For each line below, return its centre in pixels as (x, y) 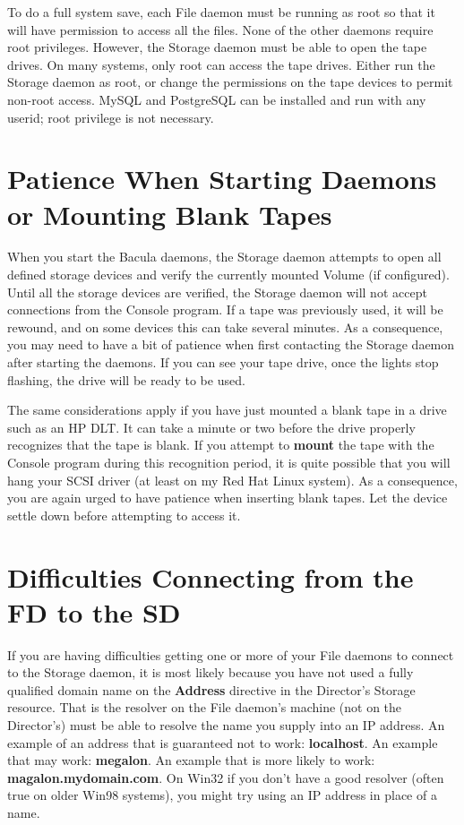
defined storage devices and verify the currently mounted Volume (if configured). (228, 275)
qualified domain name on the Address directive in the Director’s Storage (211, 689)
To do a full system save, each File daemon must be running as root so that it (221, 12)
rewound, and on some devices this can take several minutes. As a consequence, (225, 327)
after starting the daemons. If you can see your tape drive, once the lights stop (223, 362)
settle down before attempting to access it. (124, 515)
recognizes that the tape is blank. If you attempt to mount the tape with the (221, 445)
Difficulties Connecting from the (211, 576)
